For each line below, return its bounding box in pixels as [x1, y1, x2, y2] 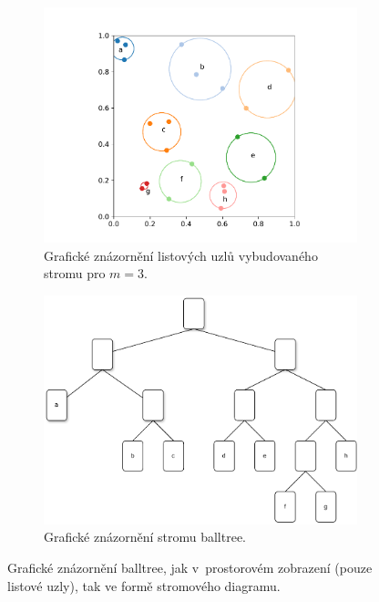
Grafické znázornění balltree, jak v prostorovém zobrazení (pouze [7, 558, 373, 577]
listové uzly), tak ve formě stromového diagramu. [7, 576, 281, 595]
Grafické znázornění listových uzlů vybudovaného [44, 245, 318, 265]
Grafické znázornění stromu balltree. [44, 527, 246, 546]
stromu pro [44, 264, 106, 283]
